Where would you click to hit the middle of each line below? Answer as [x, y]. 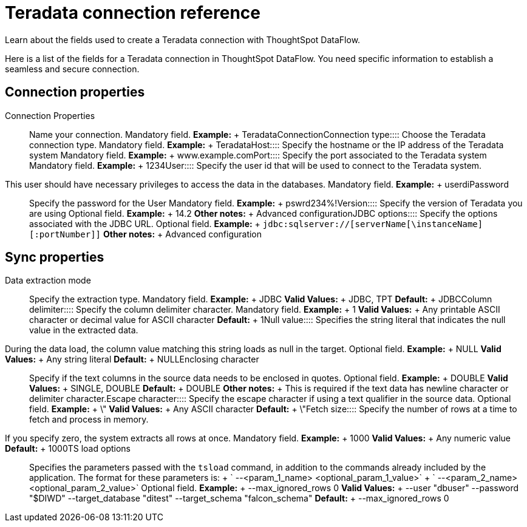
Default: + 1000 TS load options [68, 449]
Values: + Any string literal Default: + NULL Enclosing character [132, 359]
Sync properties [55, 257]
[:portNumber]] [65, 234]
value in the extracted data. [84, 330]
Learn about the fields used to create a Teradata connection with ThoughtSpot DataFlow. [183, 39]
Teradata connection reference [133, 13]
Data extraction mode [48, 280]
